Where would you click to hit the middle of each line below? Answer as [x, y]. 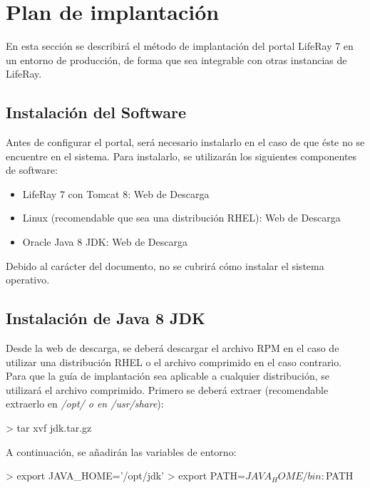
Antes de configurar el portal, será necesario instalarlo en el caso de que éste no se [185, 142]
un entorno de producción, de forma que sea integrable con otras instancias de [176, 59]
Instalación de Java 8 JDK [106, 318]
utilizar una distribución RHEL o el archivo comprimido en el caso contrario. [174, 362]
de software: [32, 170]
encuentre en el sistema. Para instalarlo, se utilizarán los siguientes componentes [181, 156]
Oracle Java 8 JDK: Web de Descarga [105, 242]
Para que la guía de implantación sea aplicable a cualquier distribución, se [168, 376]
